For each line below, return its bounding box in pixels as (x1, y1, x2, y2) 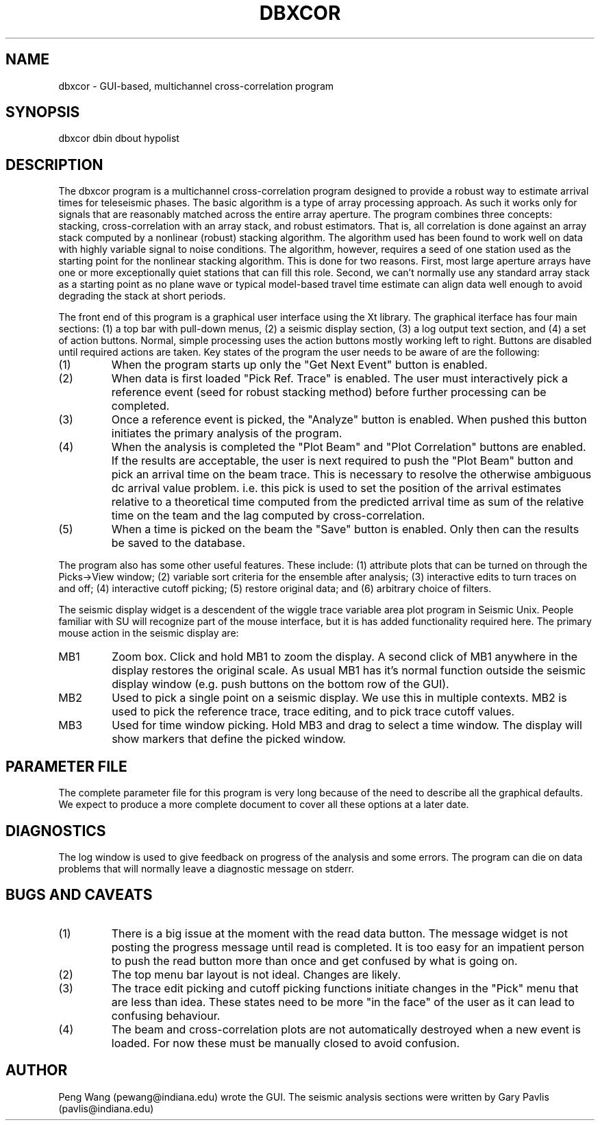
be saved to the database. (111, 536, 245, 550)
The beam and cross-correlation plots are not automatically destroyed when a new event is (111, 1022, 581, 1036)
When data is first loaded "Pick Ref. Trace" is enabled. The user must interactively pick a (111, 371, 568, 386)
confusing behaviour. (111, 1008, 221, 1023)
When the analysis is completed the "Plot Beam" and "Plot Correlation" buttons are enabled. (111, 440, 586, 454)
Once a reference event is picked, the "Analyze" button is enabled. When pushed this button (111, 413, 587, 427)
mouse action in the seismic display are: (58, 627, 239, 639)
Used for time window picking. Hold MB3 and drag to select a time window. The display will (112, 718, 582, 733)
